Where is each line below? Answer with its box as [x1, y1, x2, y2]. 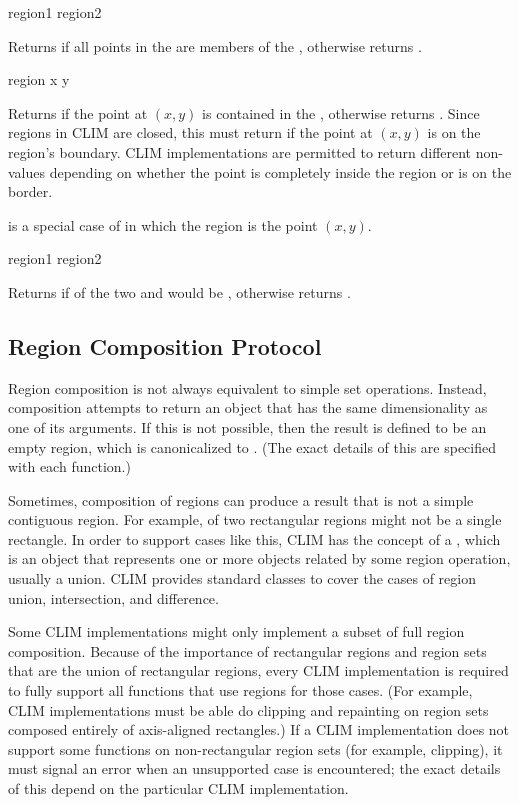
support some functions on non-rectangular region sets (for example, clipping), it [8, 738, 503, 759]
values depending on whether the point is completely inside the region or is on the [8, 161, 512, 182]
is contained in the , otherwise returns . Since [202, 102, 480, 123]
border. [8, 181, 53, 202]
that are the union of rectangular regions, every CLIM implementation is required [8, 660, 509, 681]
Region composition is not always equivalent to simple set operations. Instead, [8, 377, 487, 398]
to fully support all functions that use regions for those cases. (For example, [8, 680, 473, 701]
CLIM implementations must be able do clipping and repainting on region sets [8, 699, 489, 720]
